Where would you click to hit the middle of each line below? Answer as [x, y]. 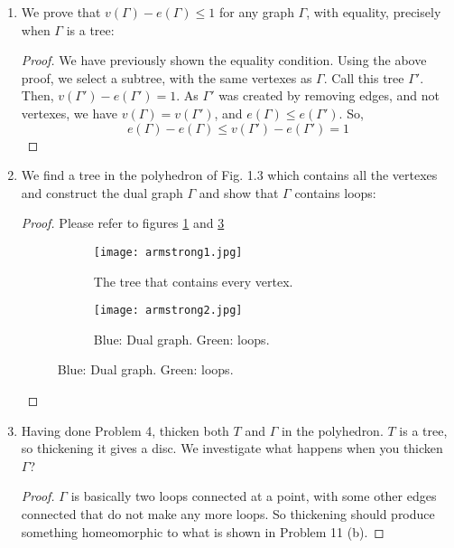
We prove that [61, 12]
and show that [239, 192]
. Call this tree [364, 77]
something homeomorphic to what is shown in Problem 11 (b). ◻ [203, 531]
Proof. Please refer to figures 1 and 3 [123, 223]
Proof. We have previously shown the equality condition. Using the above [224, 60]
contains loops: [335, 192]
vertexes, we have [69, 113]
